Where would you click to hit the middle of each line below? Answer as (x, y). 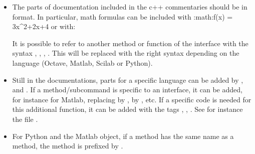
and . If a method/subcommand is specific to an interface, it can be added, (127, 90)
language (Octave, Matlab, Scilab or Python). (82, 62)
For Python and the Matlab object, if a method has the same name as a (123, 136)
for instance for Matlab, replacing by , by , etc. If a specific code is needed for (132, 99)
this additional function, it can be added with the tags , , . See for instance (127, 109)
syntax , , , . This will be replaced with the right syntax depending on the (126, 53)
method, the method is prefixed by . (68, 146)
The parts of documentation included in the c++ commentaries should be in (130, 7)
